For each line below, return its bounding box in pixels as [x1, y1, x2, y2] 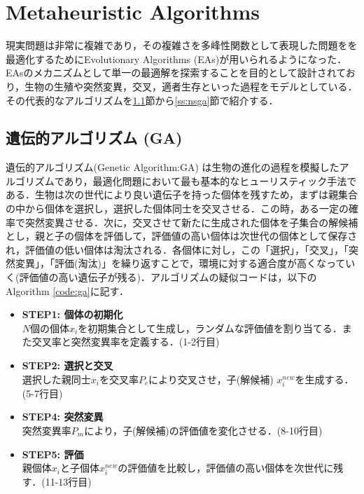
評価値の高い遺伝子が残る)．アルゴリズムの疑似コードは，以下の [19, 270, 317, 284]
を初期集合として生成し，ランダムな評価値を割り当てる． [78, 320, 342, 335]
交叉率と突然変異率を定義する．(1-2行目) [31, 334, 220, 349]
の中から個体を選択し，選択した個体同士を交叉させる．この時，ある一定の [6, 201, 349, 216]
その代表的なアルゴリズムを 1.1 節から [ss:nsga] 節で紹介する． [6, 92, 279, 107]
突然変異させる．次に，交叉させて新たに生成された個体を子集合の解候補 [24, 214, 358, 229]
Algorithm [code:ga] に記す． [6, 283, 129, 298]
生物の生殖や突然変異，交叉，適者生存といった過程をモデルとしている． [24, 78, 358, 93]
